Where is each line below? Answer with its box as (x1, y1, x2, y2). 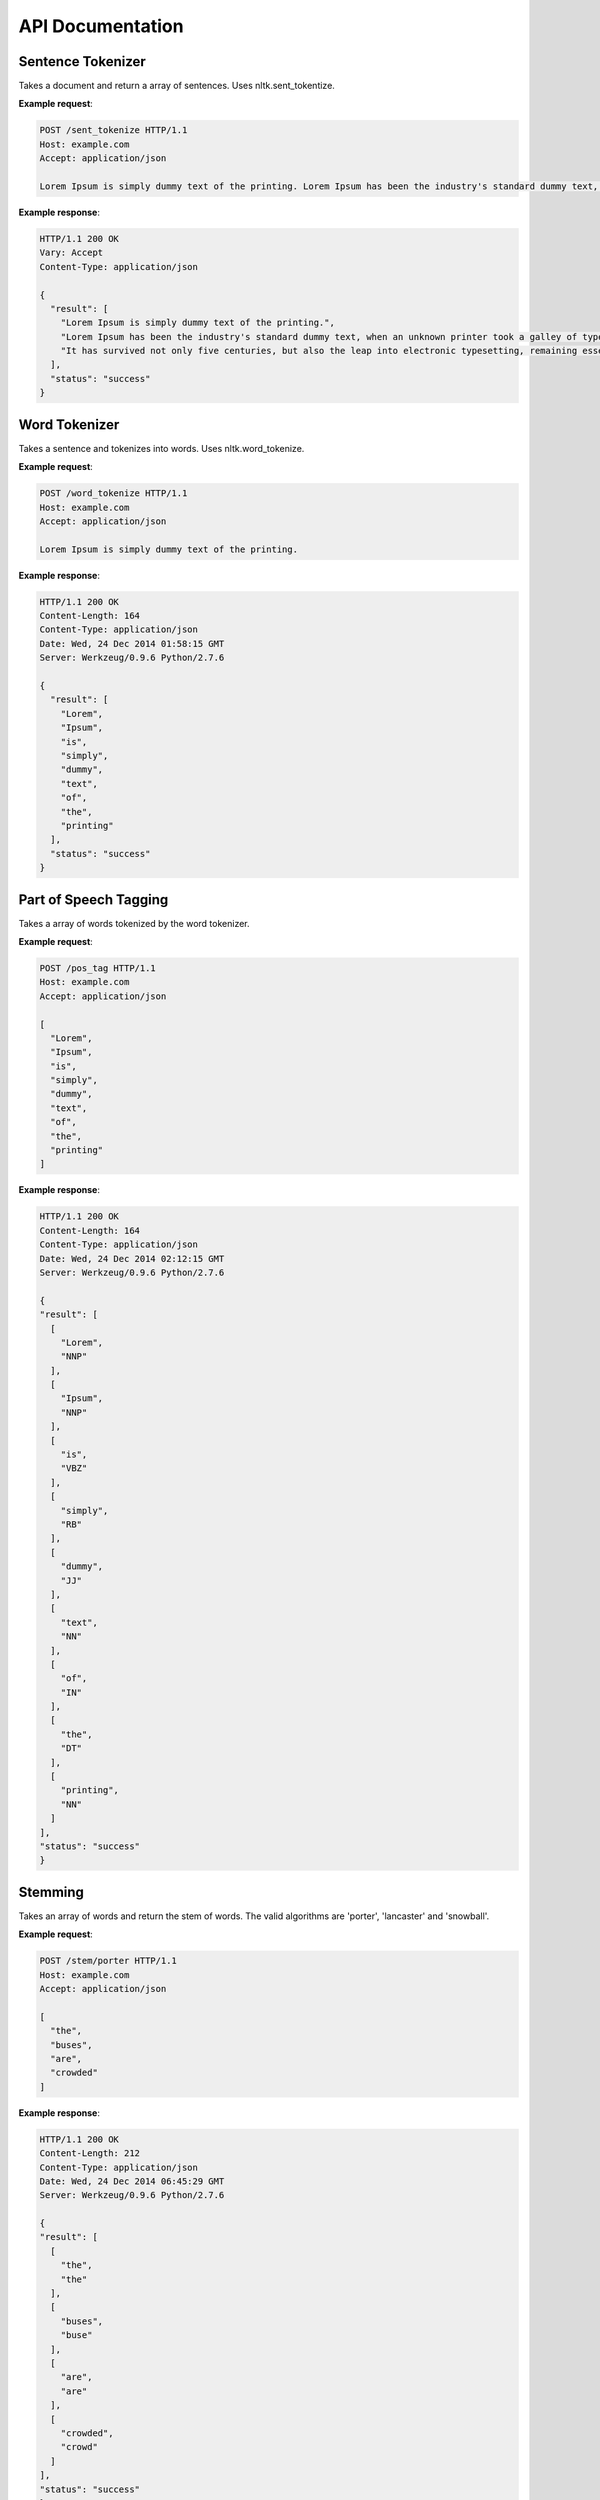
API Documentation (18, 15, 184, 37)
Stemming (18, 1883, 85, 1900)
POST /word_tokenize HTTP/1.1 (39, 488, 188, 499)
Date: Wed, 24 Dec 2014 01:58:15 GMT (39, 638, 225, 649)
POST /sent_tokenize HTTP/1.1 (39, 125, 188, 136)
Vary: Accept (39, 247, 104, 259)
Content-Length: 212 (39, 2148, 140, 2159)
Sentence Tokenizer (18, 53, 147, 70)
